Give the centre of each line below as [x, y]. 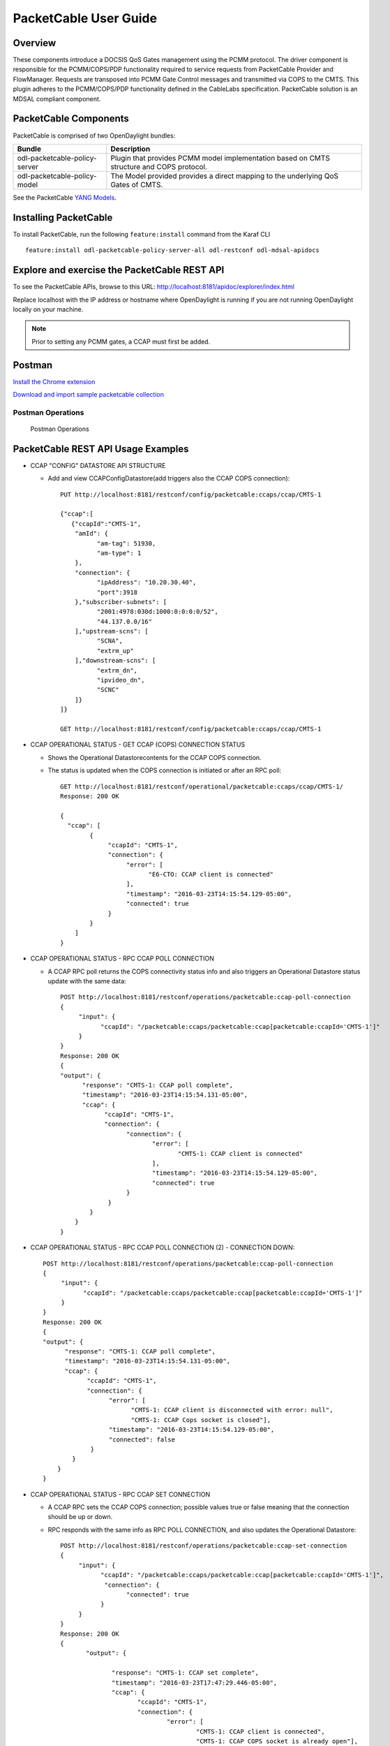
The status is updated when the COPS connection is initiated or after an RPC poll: [165, 770]
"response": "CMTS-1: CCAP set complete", [186, 1673]
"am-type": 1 [119, 553]
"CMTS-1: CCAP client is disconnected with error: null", [232, 1410]
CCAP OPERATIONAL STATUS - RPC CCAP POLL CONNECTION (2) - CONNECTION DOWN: [163, 1247]
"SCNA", [110, 641]
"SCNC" [108, 690]
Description [130, 149]
